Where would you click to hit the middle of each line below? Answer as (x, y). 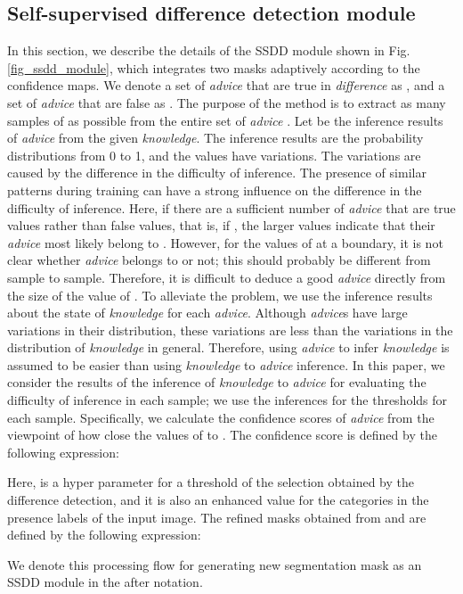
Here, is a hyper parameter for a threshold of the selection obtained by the (211, 482)
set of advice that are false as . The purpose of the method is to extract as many (227, 102)
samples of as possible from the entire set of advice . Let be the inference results (225, 120)
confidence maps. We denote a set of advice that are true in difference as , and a (226, 85)
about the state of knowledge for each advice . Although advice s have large (207, 313)
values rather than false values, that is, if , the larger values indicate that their (221, 225)
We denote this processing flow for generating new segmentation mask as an (215, 564)
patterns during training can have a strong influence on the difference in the (215, 190)
